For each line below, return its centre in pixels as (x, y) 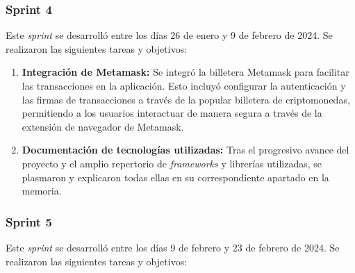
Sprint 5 (29, 221)
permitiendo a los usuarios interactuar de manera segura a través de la (172, 113)
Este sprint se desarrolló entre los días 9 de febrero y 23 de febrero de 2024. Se (173, 247)
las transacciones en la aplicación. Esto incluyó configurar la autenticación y (184, 85)
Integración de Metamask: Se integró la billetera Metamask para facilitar (185, 72)
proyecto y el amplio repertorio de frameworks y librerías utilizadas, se (172, 163)
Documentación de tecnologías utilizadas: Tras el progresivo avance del (185, 150)
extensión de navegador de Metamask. (103, 126)
